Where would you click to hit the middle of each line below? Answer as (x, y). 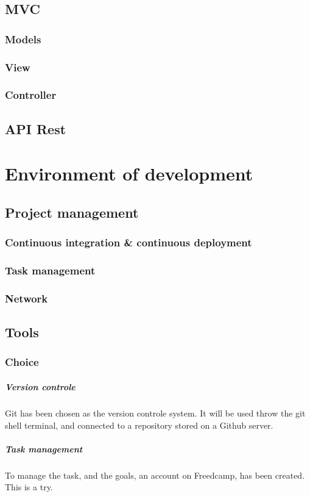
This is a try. (29, 487)
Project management (72, 212)
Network (26, 298)
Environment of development (129, 173)
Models (23, 39)
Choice (22, 362)
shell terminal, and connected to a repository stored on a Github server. (139, 425)
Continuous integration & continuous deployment (129, 242)
